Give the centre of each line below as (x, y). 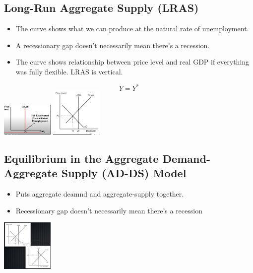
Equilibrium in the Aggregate (81, 158)
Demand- (186, 158)
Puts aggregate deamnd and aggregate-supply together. (100, 193)
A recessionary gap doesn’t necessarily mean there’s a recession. (113, 45)
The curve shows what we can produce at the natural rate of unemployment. (132, 29)
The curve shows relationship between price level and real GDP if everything (132, 62)
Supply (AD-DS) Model (124, 173)
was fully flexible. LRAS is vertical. (69, 71)
